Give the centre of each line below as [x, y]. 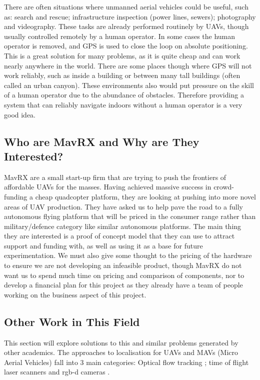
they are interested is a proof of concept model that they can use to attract [119, 236]
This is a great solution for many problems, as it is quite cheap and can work [122, 55]
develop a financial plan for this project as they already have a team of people [123, 285]
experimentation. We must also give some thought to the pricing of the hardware [128, 255]
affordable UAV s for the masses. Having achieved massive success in [108, 187]
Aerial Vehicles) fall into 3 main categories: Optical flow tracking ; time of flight [126, 362]
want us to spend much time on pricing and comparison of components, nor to [124, 275]
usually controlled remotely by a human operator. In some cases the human [120, 36]
